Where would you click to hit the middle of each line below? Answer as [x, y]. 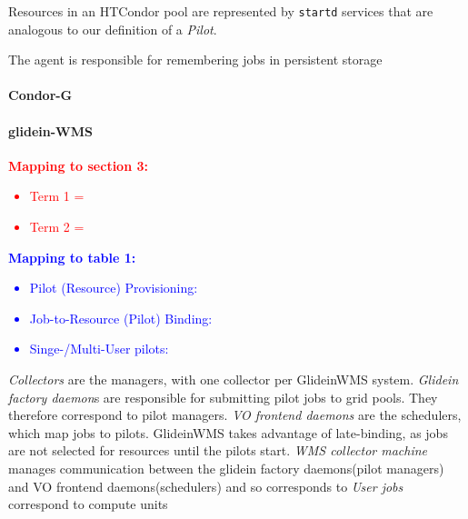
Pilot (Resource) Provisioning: [114, 288]
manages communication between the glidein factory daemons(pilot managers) [226, 468]
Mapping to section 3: [78, 165]
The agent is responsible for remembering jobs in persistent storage [195, 60]
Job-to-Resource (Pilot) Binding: [121, 318]
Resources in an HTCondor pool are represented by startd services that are [221, 11]
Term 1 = [57, 196]
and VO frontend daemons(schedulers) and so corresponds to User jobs [206, 486]
